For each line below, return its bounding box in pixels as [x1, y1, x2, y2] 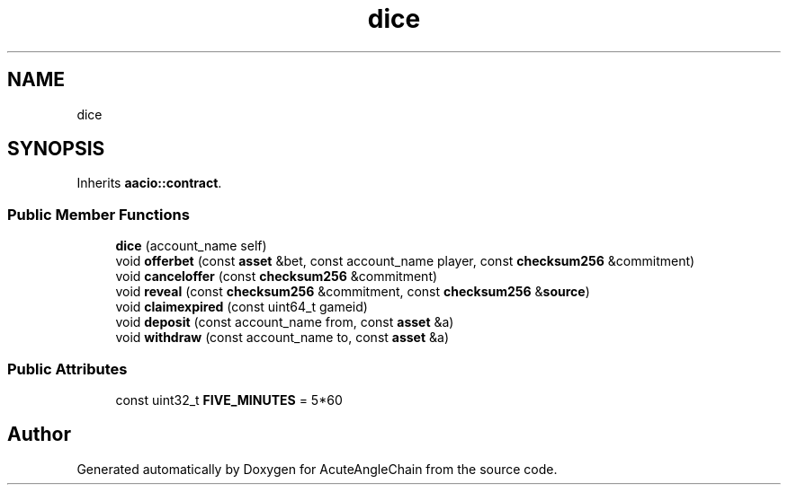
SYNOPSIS [7, 137, 105, 161]
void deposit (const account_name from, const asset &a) [115, 314, 454, 330]
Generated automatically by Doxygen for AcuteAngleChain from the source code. [76, 461, 558, 477]
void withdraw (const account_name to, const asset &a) [115, 329, 449, 346]
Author [7, 423, 71, 446]
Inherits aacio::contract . [76, 175, 222, 191]
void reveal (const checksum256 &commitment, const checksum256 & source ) [115, 284, 590, 300]
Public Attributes [7, 359, 128, 378]
